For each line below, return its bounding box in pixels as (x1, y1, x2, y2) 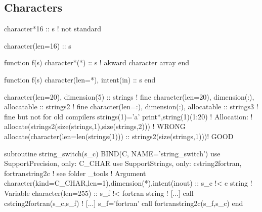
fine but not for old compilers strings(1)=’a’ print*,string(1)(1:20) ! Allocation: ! (4, 111, 253, 121)
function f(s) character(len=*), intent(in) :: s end (4, 74, 156, 84)
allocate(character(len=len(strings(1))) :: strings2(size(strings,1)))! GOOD (4, 131, 234, 141)
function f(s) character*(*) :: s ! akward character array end (4, 57, 189, 68)
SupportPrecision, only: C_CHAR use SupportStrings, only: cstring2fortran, (4, 158, 242, 168)
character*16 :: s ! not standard (4, 23, 101, 34)
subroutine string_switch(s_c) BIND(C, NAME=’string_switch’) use (4, 148, 221, 158)
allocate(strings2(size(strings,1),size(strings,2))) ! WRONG (4, 121, 186, 132)
